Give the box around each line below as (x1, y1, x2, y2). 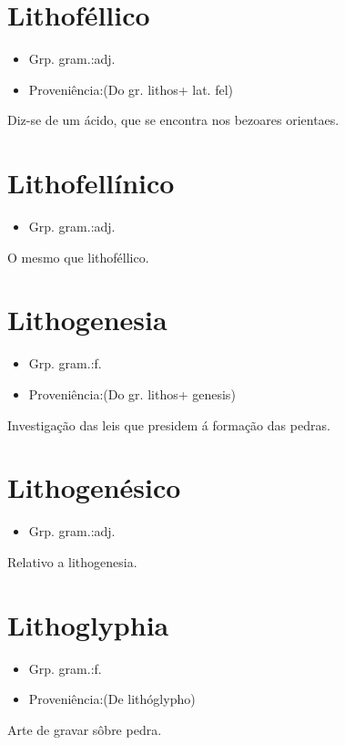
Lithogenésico (7, 469, 181, 506)
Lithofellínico (7, 164, 175, 202)
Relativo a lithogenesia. (7, 552, 137, 571)
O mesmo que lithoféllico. (7, 247, 149, 266)
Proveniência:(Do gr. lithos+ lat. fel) (28, 79, 233, 98)
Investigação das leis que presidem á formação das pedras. (7, 415, 330, 434)
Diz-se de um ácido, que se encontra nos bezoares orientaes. (7, 110, 340, 129)
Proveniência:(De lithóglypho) (28, 689, 196, 709)
